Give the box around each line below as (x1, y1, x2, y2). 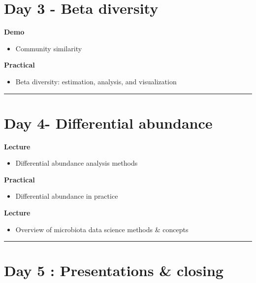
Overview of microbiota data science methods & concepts (15, 224, 189, 234)
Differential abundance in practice (15, 191, 118, 201)
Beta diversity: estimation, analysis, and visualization (15, 76, 177, 86)
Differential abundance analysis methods (15, 158, 138, 168)
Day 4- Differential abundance (4, 112, 213, 133)
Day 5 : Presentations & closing (4, 260, 224, 281)
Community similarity (15, 43, 82, 53)
